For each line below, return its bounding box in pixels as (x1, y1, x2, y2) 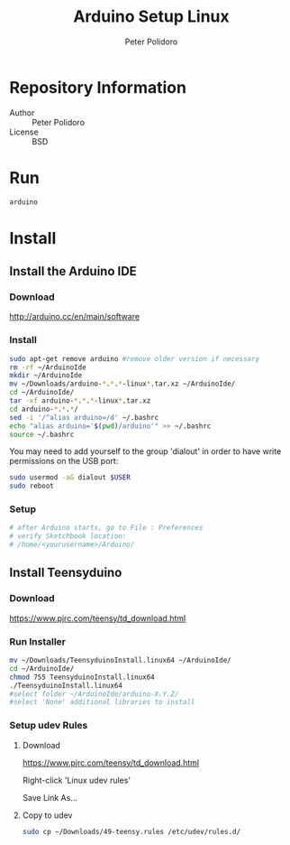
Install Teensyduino (9, 565, 122, 580)
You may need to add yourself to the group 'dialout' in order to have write (9, 446, 282, 457)
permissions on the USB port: (9, 456, 119, 467)
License (9, 126, 39, 137)
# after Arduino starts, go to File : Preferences (9, 524, 204, 533)
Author (9, 107, 35, 118)
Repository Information (9, 77, 187, 97)
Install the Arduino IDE (9, 264, 137, 279)
